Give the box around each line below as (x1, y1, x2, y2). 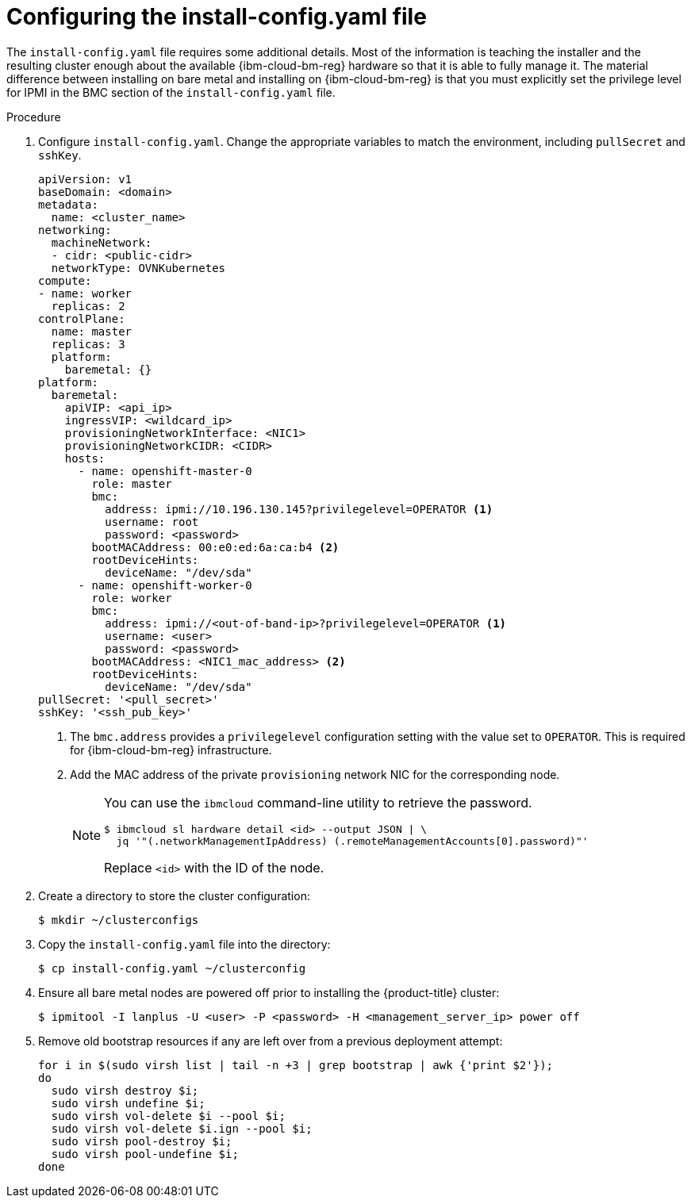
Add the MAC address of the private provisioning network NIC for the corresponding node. (70, 767, 560, 781)
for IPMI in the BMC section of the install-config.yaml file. (6, 85, 336, 99)
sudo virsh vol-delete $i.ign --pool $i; (51, 1122, 313, 1135)
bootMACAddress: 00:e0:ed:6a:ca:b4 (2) (91, 540, 340, 554)
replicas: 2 (51, 299, 125, 313)
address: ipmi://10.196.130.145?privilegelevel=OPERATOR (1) (105, 502, 493, 516)
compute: (38, 274, 92, 287)
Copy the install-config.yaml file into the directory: (38, 937, 331, 951)
